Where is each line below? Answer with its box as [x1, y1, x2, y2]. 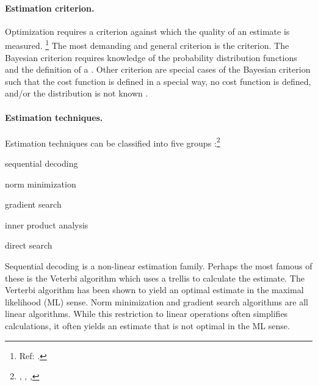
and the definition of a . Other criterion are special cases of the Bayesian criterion [5, 63, 311, 76]
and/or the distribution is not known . [5, 87, 148, 100]
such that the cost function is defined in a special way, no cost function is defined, [5, 75, 311, 87]
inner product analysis [5, 218, 89, 231]
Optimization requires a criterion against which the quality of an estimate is [5, 24, 290, 37]
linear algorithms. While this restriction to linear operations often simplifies [5, 307, 288, 320]
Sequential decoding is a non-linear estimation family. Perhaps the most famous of [5, 260, 313, 272]
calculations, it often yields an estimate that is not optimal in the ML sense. [5, 319, 290, 332]
